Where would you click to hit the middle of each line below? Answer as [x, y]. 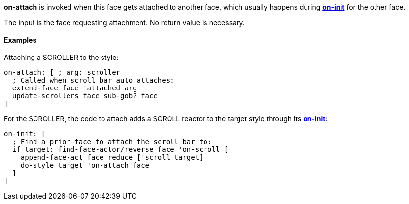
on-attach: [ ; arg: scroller [62, 73]
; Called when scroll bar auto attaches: [93, 80]
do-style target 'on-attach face [85, 165]
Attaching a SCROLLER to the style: [61, 58]
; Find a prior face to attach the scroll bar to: [112, 142]
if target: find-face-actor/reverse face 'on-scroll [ [120, 150]
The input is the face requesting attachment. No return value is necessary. [124, 22]
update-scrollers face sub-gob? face [85, 96]
